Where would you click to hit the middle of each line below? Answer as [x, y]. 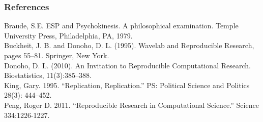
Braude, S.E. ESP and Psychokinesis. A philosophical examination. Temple [121, 26]
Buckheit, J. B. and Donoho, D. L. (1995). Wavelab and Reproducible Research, [129, 45]
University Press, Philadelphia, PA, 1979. [68, 35]
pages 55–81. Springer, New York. [57, 55]
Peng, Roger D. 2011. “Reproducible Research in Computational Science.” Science [131, 105]
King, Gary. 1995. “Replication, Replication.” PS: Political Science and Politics [127, 85]
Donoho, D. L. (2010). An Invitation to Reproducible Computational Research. [127, 65]
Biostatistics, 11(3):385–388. [48, 75]
